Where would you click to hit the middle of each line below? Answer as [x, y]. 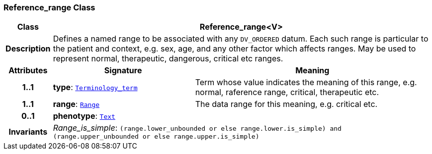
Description [28, 49]
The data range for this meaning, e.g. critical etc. [286, 104]
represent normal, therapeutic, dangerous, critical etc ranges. [168, 59]
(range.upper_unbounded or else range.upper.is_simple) [156, 137]
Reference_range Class [49, 7]
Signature [123, 71]
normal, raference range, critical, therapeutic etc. [287, 92]
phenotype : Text [84, 116]
